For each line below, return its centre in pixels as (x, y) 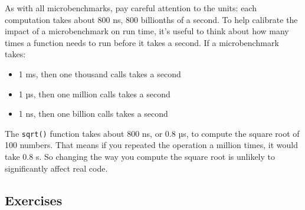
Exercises (34, 200)
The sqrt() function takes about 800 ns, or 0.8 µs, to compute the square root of (152, 133)
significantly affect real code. (56, 168)
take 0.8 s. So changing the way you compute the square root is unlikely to (140, 156)
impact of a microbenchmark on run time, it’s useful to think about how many (147, 31)
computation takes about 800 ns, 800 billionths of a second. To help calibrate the (151, 19)
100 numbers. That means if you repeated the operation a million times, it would (151, 145)
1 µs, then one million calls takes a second (94, 93)
